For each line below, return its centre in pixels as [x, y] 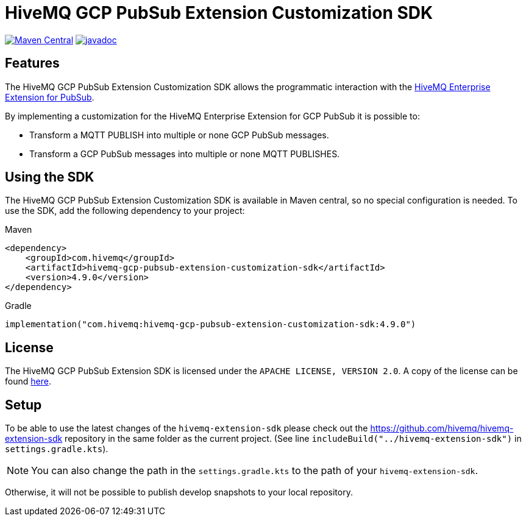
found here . [28, 381]
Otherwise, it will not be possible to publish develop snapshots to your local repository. [179, 492]
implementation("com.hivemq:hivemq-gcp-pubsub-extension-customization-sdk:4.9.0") [211, 324]
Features [32, 63]
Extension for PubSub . [50, 97]
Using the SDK [50, 177]
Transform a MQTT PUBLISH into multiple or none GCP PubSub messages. [179, 135]
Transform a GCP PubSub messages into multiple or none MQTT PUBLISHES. [185, 154]
